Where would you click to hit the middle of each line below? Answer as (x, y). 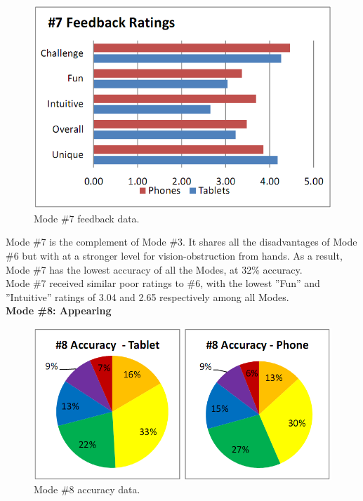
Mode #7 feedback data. (87, 218)
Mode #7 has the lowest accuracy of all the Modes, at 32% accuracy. (154, 269)
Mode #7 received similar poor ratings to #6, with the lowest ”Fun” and (163, 283)
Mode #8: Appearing (59, 310)
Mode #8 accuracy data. (87, 489)
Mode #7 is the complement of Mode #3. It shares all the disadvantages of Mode (181, 242)
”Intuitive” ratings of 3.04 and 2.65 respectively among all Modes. (147, 296)
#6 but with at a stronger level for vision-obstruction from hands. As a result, (174, 255)
